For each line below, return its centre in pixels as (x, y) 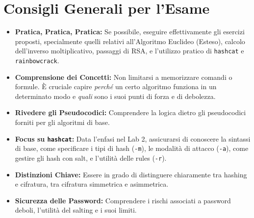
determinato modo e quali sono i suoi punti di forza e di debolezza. (115, 96)
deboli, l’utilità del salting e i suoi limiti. (76, 210)
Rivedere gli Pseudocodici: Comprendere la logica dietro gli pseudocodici (130, 112)
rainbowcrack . (37, 60)
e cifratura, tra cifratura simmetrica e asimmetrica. (92, 184)
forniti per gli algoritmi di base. (62, 122)
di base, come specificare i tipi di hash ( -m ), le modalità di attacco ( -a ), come (132, 148)
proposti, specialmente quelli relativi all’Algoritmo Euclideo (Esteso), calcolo (130, 41)
